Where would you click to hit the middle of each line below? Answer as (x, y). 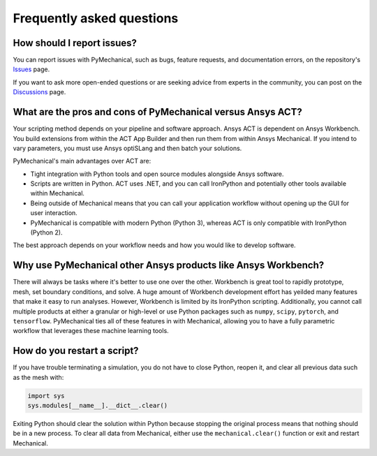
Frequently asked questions (96, 18)
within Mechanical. (58, 193)
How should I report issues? (75, 43)
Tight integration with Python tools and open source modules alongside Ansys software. (157, 174)
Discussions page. (39, 92)
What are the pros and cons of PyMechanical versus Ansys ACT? (158, 112)
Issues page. (31, 69)
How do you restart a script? (76, 351)
